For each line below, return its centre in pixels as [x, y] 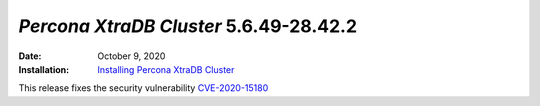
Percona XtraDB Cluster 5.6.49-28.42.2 [188, 26]
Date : [30, 56]
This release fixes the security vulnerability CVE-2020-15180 [143, 88]
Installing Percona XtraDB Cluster [166, 69]
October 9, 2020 [131, 56]
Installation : [44, 69]
